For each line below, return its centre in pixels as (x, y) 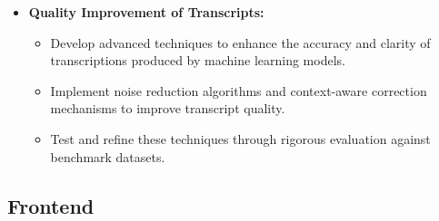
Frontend (51, 205)
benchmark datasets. (108, 156)
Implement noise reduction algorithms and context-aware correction (239, 90)
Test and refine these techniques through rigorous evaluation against (240, 138)
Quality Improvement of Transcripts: (146, 12)
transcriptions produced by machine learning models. (198, 60)
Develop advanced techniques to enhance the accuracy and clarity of (240, 42)
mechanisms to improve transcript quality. (168, 108)
